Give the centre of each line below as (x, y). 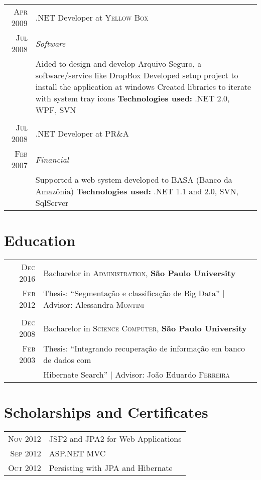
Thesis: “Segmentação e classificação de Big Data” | (134, 293)
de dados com (67, 360)
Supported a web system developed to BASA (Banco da (134, 179)
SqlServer (52, 203)
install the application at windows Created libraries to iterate (143, 87)
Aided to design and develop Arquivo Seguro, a (118, 64)
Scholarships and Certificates (106, 412)
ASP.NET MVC (77, 453)
